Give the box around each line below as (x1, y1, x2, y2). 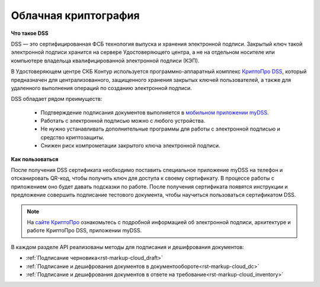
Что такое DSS (11, 30, 49, 37)
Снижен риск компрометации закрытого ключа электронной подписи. (40, 142, 220, 149)
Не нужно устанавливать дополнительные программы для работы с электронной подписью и (40, 125, 281, 133)
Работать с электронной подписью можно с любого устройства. (40, 117, 206, 125)
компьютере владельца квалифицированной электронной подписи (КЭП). (11, 57, 200, 64)
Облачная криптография (11, 9, 140, 22)
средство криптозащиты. (40, 133, 105, 141)
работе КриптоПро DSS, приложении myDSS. (27, 227, 142, 234)
